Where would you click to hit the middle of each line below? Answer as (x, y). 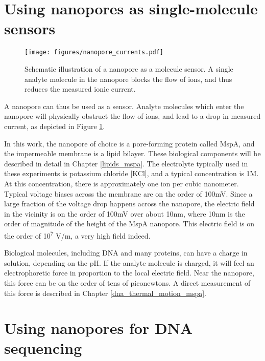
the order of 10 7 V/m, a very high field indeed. (77, 235)
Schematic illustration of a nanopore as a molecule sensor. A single (129, 68)
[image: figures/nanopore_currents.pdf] (94, 52)
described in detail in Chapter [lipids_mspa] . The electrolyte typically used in (126, 163)
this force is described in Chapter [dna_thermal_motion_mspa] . (105, 293)
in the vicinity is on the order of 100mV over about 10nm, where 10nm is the (125, 213)
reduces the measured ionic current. (80, 89)
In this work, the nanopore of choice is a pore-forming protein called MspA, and (129, 143)
